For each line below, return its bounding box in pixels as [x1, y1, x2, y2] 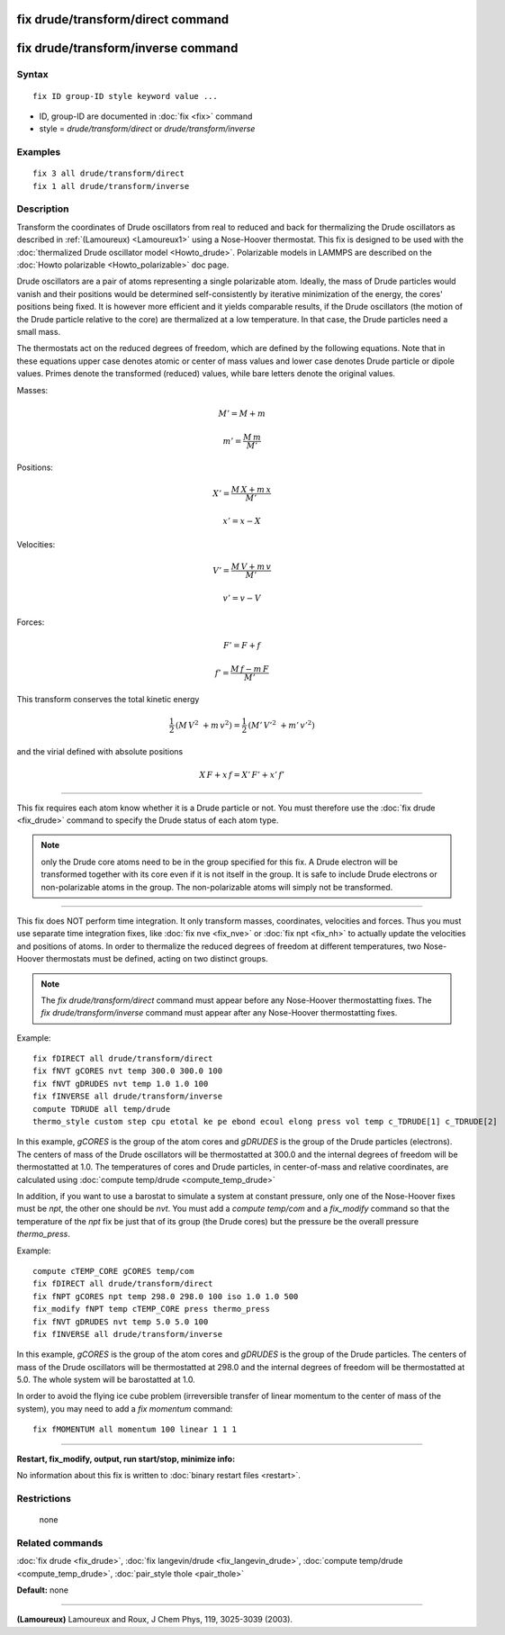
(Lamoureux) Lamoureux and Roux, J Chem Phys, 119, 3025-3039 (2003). [16, 1614, 293, 1625]
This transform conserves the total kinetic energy [16, 694, 200, 705]
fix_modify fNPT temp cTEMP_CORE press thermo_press [32, 1304, 270, 1314]
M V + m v [230, 562, 272, 572]
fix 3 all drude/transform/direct [32, 168, 185, 179]
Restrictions [16, 1492, 72, 1504]
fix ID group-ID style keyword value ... [32, 91, 218, 101]
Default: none [16, 1585, 69, 1595]
